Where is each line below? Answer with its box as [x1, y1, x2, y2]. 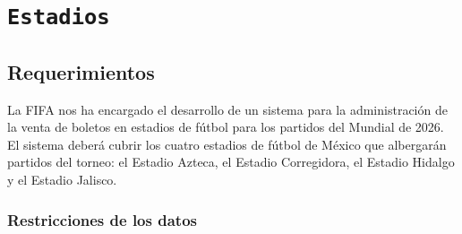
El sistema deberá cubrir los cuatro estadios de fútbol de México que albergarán [7, 134, 447, 153]
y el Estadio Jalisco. [7, 170, 117, 189]
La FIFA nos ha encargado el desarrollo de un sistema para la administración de [7, 100, 448, 118]
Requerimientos [7, 57, 155, 85]
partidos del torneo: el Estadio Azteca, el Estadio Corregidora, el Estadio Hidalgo [7, 152, 455, 171]
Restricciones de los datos [7, 208, 197, 230]
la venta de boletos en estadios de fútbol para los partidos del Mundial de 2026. [7, 117, 444, 136]
